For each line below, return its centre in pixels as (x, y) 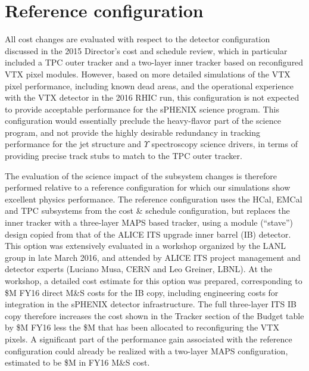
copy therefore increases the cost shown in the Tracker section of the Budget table (154, 315)
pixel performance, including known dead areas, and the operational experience (149, 85)
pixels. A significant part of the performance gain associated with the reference (149, 339)
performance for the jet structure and (73, 144)
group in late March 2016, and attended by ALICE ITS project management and (153, 257)
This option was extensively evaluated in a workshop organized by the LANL (146, 246)
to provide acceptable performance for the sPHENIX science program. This (142, 109)
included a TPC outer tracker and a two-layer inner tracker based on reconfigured (154, 62)
